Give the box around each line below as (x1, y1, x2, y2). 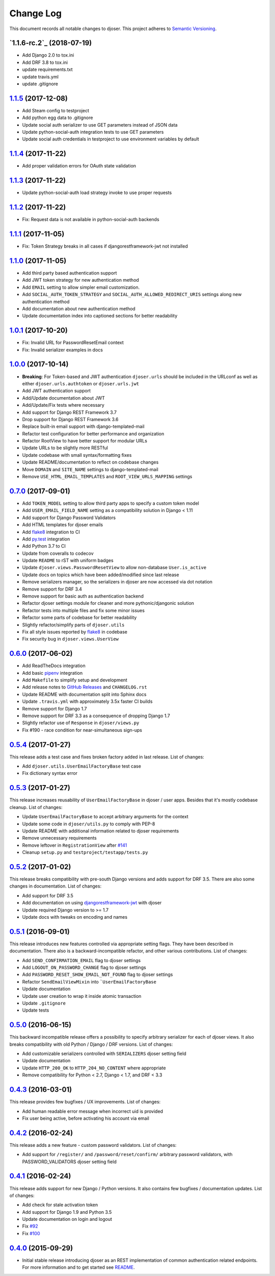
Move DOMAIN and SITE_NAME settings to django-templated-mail (22, 466, 159, 472)
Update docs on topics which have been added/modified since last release (22, 572, 179, 578)
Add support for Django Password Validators (22, 514, 116, 521)
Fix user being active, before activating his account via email (22, 1115, 150, 1121)
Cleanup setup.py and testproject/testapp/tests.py (22, 849, 148, 855)
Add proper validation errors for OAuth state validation (22, 163, 136, 169)
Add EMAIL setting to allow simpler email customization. (22, 284, 140, 290)
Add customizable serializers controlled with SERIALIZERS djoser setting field (22, 1050, 186, 1057)
